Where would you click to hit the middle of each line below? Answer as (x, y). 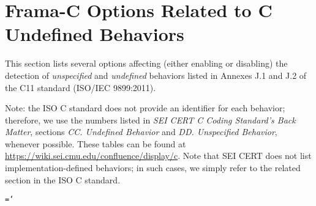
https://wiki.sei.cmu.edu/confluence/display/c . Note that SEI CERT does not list (158, 156)
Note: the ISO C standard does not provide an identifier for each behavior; (145, 108)
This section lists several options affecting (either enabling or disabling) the (146, 63)
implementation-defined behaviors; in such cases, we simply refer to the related (153, 168)
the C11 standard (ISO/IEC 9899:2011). (81, 87)
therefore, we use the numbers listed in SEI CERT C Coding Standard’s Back (150, 120)
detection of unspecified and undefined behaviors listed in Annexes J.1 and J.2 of (156, 75)
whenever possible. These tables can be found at (96, 143)
